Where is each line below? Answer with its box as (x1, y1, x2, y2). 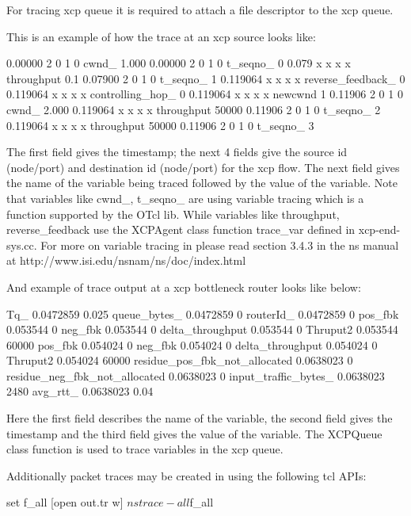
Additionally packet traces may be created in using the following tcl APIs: (6, 467, 367, 484)
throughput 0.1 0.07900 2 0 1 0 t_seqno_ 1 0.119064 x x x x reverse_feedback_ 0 (6, 70, 405, 86)
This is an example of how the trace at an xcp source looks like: (6, 28, 316, 44)
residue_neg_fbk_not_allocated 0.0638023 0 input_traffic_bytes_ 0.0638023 (6, 367, 385, 384)
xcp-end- (358, 221, 401, 238)
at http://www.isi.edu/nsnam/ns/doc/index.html (6, 252, 246, 269)
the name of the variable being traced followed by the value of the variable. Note (6, 174, 398, 191)
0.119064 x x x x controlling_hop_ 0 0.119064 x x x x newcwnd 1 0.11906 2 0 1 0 (6, 86, 403, 102)
